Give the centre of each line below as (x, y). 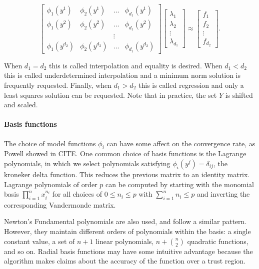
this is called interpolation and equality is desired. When (136, 65)
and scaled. (21, 105)
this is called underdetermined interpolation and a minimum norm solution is (122, 75)
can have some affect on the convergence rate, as (181, 143)
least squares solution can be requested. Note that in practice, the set (110, 95)
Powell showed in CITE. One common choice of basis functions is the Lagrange (125, 153)
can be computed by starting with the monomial (180, 184)
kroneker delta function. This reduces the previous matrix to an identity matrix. (127, 174)
